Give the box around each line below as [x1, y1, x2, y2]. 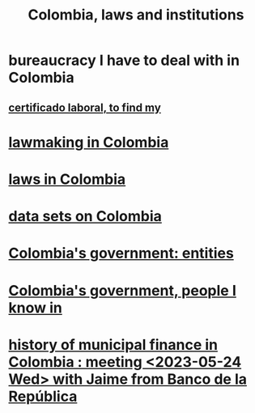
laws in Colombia [8, 170, 126, 188]
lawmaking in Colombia [8, 133, 169, 151]
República [8, 387, 78, 406]
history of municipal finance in [8, 335, 219, 354]
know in [8, 298, 62, 317]
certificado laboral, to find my [8, 100, 162, 114]
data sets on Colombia [8, 207, 162, 226]
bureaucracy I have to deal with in [8, 51, 240, 70]
